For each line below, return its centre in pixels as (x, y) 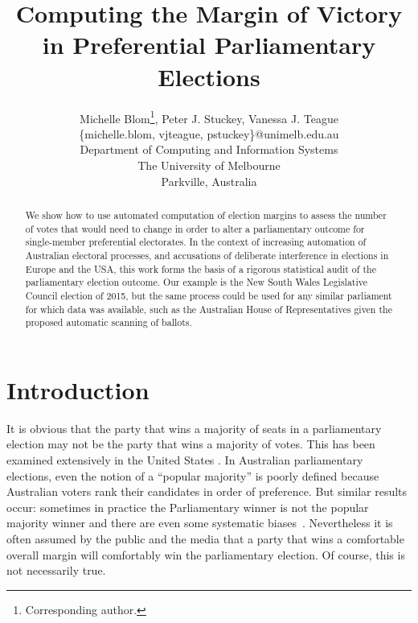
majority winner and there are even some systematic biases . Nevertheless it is (200, 523)
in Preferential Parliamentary (209, 45)
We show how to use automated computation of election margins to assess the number (206, 215)
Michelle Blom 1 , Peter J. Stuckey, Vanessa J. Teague (209, 117)
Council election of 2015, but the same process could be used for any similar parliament (209, 295)
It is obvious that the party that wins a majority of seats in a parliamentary (194, 428)
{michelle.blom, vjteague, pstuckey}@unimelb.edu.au (209, 133)
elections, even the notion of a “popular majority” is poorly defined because (193, 475)
